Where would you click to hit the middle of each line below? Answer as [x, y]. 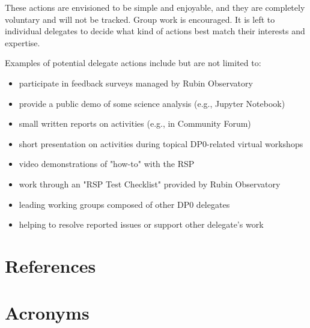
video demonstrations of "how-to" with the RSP [107, 164]
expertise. [23, 42]
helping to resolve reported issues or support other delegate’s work [141, 224]
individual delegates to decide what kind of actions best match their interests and [155, 31]
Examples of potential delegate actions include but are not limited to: [133, 63]
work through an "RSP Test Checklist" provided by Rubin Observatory [150, 184]
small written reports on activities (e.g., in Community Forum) [135, 123]
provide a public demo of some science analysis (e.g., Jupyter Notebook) [152, 103]
